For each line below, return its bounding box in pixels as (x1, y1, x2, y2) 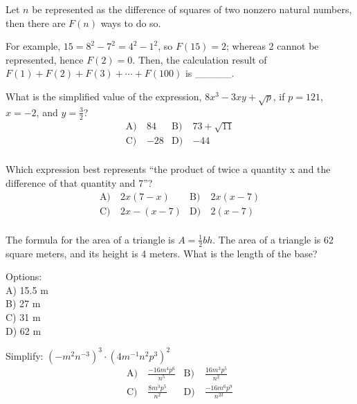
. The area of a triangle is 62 (212, 232, 334, 246)
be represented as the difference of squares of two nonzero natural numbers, (32, 2, 352, 16)
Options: (6, 269, 42, 284)
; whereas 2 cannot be (226, 39, 319, 53)
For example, (6, 39, 61, 53)
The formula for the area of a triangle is (6, 232, 175, 246)
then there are (6, 15, 66, 30)
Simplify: (6, 348, 44, 362)
